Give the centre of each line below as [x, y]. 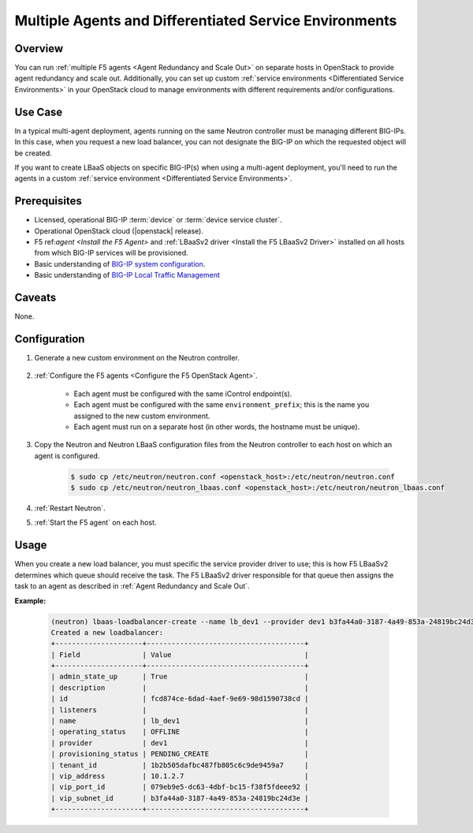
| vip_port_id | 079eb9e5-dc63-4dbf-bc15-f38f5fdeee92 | [180, 787]
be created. [34, 153]
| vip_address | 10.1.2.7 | [180, 776]
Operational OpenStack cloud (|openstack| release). [119, 231]
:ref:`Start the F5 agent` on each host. [95, 523]
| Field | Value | [180, 654]
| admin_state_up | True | [180, 677]
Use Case [39, 112]
